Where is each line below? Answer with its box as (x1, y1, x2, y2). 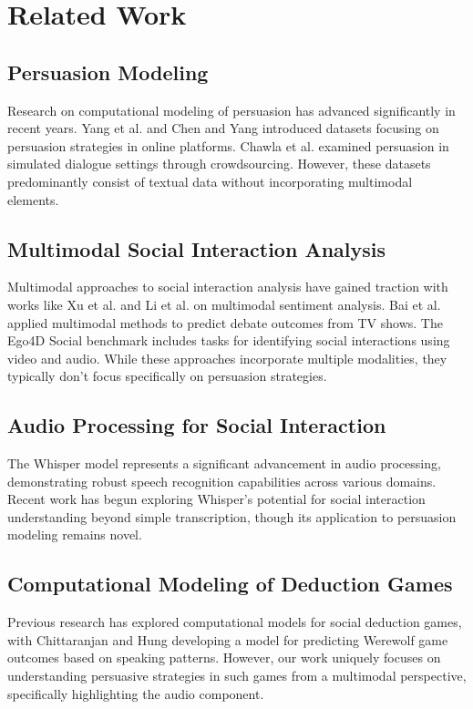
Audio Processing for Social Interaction (7, 411, 386, 439)
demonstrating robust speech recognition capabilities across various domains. (7, 471, 437, 490)
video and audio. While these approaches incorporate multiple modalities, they (7, 348, 447, 367)
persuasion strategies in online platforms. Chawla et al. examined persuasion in (7, 136, 449, 155)
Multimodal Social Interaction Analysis (7, 234, 386, 262)
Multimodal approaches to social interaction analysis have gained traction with (7, 277, 448, 296)
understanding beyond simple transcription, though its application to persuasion (7, 507, 457, 526)
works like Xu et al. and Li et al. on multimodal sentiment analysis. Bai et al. (7, 294, 441, 313)
